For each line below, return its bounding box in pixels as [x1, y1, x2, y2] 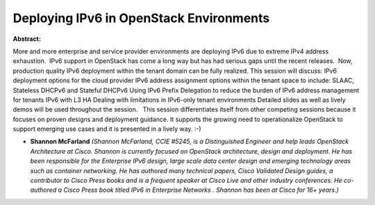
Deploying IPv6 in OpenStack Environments [12, 10, 270, 26]
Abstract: [12, 35, 41, 43]
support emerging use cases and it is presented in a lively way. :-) [12, 125, 201, 133]
